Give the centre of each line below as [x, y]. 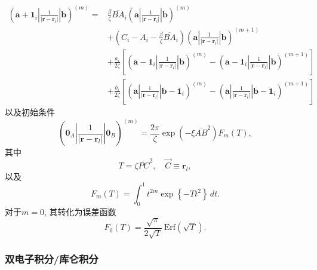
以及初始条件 [30, 112]
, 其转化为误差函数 [80, 211]
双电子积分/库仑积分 [52, 259]
